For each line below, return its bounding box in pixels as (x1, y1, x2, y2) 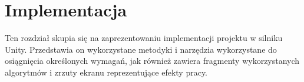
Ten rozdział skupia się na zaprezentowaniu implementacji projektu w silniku (5, 32, 283, 44)
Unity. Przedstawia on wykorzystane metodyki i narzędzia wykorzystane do (5, 43, 277, 55)
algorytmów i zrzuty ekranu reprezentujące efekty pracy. (5, 66, 208, 78)
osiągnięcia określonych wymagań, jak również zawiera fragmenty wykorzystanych (5, 54, 300, 67)
